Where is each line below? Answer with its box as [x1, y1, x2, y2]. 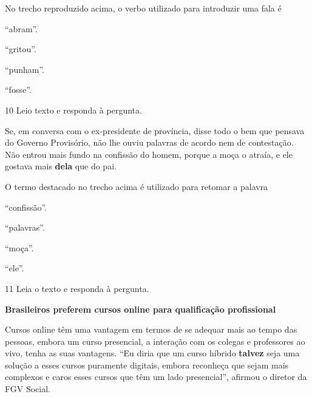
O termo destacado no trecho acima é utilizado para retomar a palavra [5, 180, 268, 192]
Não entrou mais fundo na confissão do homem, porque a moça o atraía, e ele [5, 148, 293, 160]
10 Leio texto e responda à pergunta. [5, 103, 142, 116]
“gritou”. [5, 42, 36, 55]
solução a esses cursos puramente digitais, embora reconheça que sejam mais [5, 358, 289, 371]
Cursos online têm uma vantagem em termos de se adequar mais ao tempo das [5, 323, 297, 336]
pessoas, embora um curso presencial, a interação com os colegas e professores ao [5, 334, 305, 347]
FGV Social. [5, 382, 50, 395]
